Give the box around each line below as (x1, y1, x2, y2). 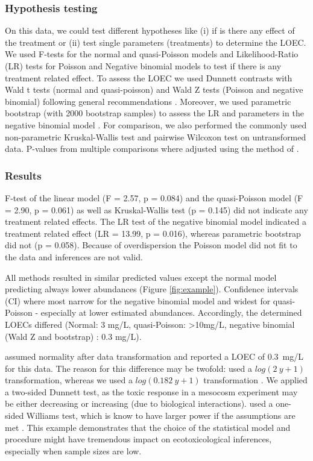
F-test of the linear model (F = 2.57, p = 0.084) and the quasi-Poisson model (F (5, 191, 303, 204)
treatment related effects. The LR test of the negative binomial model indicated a (5, 215, 306, 228)
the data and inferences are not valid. (5, 250, 143, 263)
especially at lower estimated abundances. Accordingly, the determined (40, 306, 302, 319)
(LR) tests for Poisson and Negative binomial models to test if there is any (5, 60, 282, 72)
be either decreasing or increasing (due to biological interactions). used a (5, 397, 273, 410)
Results (5, 168, 42, 183)
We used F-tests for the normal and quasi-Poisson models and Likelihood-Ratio (5, 48, 299, 60)
